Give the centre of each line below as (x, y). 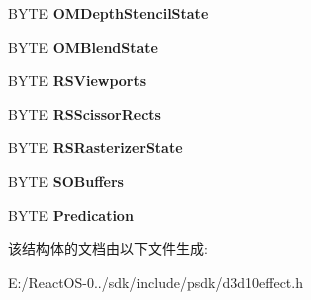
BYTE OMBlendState (83, 46)
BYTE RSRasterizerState (95, 147)
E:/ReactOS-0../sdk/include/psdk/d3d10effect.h (155, 281)
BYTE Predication (71, 214)
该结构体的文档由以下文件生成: (108, 248)
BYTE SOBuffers (66, 180)
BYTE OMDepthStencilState (108, 13)
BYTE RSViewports (77, 80)
